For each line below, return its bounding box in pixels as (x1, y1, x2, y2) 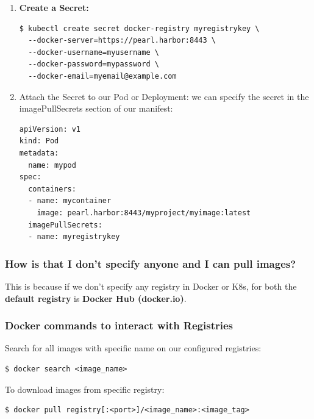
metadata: (19, 148, 59, 157)
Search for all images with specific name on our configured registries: (5, 342, 262, 354)
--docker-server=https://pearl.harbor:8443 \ (28, 36, 216, 45)
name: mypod (28, 160, 76, 170)
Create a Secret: (19, 1, 89, 13)
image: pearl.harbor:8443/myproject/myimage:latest (37, 208, 251, 217)
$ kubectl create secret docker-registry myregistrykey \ (19, 24, 260, 33)
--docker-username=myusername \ (28, 48, 159, 57)
